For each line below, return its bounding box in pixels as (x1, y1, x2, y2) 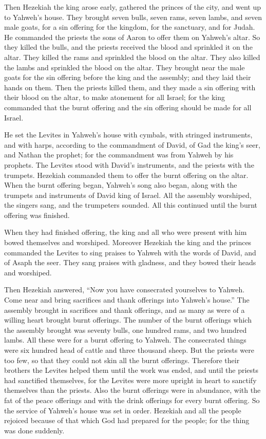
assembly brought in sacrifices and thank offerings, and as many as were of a (4, 304, 245, 315)
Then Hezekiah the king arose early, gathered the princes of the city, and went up (4, 2, 261, 12)
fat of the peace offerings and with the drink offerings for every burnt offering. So (4, 394, 260, 405)
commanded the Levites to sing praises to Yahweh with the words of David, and (4, 247, 256, 257)
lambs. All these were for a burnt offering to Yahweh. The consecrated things (4, 334, 246, 345)
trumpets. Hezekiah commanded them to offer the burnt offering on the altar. (4, 169, 249, 180)
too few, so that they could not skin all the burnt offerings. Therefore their (4, 354, 240, 365)
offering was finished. (4, 209, 70, 220)
